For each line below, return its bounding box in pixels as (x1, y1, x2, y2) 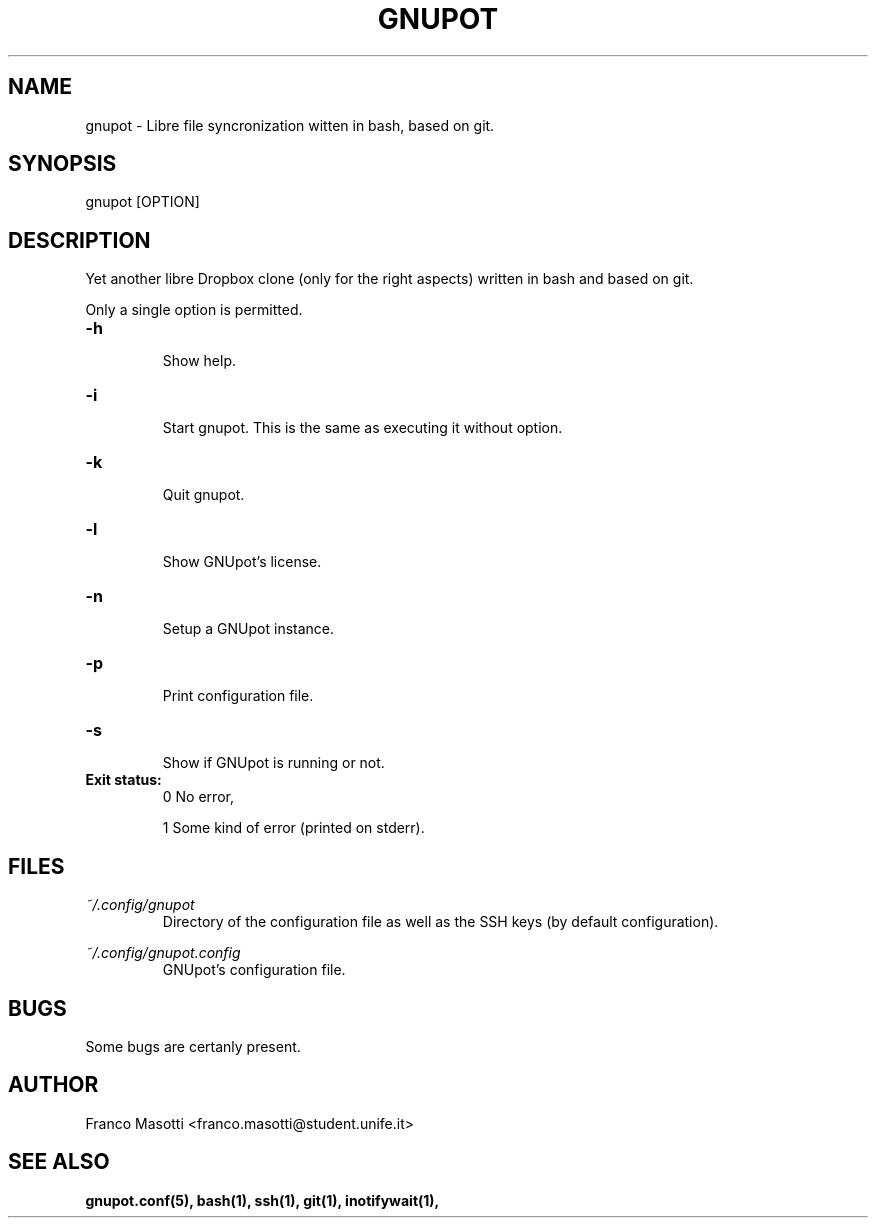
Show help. (162, 352, 237, 370)
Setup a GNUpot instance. (162, 620, 335, 638)
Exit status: (85, 771, 162, 789)
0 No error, (162, 788, 234, 806)
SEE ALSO (8, 1149, 110, 1175)
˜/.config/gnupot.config (85, 944, 241, 962)
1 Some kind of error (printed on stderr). (162, 819, 425, 837)
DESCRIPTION (8, 227, 151, 253)
